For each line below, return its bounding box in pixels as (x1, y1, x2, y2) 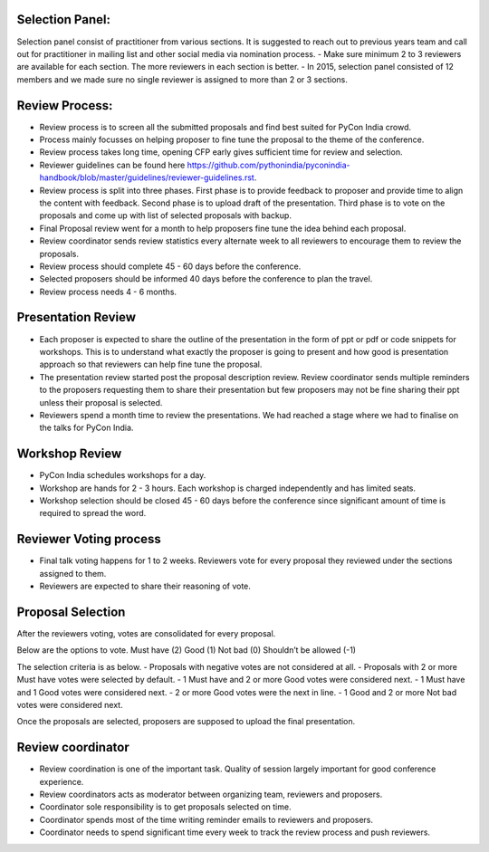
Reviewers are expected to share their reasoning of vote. (39, 580, 251, 592)
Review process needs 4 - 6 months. (39, 286, 177, 297)
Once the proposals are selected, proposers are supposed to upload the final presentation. (16, 716, 356, 727)
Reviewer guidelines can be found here (39, 159, 186, 170)
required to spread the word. (39, 508, 147, 519)
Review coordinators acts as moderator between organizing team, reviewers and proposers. (39, 789, 383, 800)
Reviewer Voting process (16, 531, 162, 547)
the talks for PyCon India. (39, 422, 134, 434)
